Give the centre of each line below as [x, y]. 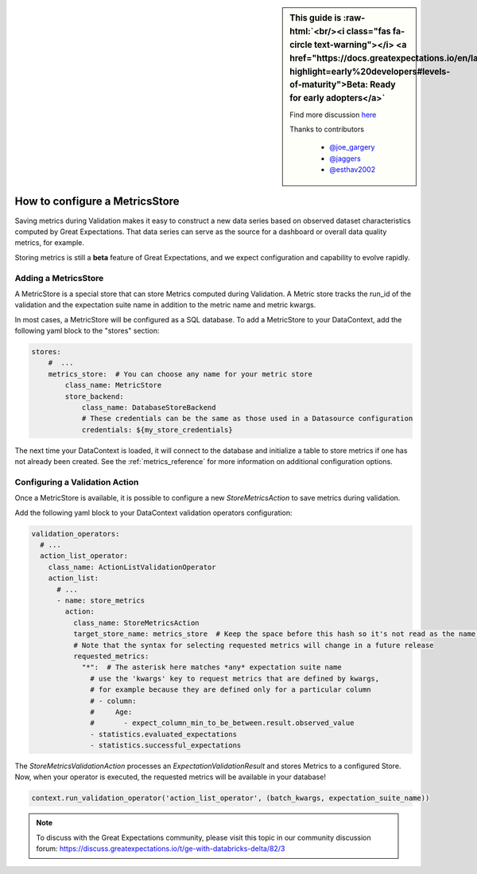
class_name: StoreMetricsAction [136, 622]
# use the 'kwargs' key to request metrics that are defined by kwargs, [235, 678]
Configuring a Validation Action [77, 482]
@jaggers [345, 158]
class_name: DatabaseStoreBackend [149, 407]
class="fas [368, 31]
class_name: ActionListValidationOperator [132, 567]
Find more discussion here [333, 115]
